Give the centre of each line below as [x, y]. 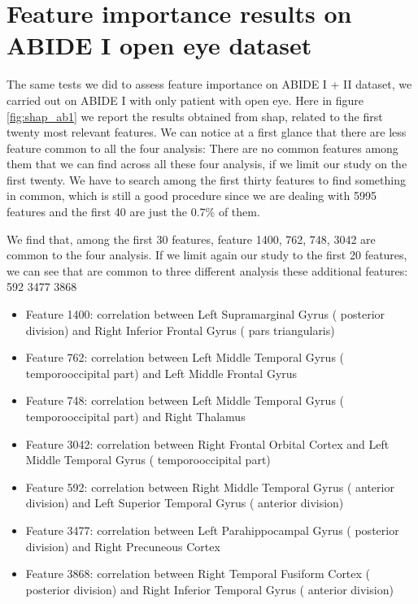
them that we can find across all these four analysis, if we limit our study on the [207, 164]
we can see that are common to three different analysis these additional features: [207, 270]
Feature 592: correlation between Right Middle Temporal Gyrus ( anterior [210, 487]
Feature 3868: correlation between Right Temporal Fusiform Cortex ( [198, 574]
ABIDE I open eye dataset [159, 45]
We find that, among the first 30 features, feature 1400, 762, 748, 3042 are [191, 239]
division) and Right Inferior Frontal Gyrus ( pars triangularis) [180, 330]
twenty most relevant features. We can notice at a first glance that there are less [207, 132]
